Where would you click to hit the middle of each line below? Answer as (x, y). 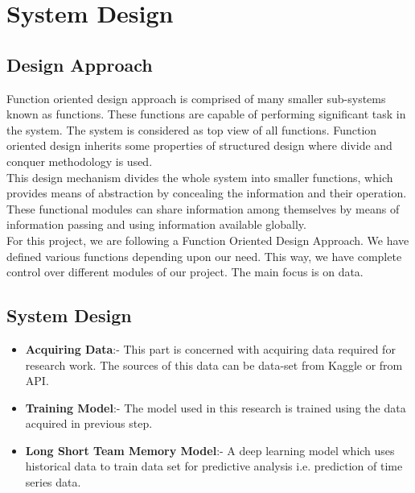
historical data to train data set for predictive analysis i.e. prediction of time (214, 466)
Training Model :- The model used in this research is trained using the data (216, 407)
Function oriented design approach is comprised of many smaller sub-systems (196, 98)
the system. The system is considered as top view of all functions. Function (192, 129)
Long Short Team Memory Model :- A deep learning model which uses (210, 450)
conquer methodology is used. (80, 161)
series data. (53, 482)
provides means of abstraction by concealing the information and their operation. (207, 193)
